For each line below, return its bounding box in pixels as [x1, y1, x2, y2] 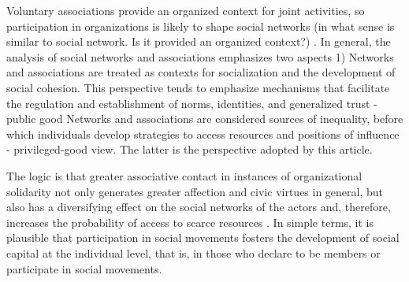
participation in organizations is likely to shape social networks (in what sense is [6, 17, 395, 34]
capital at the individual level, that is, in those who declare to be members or [6, 244, 381, 261]
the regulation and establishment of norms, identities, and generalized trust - [6, 95, 377, 111]
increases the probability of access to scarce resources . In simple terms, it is [6, 213, 374, 230]
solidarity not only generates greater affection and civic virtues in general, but [6, 183, 384, 199]
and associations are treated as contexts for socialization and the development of [6, 64, 396, 80]
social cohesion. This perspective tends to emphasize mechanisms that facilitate [6, 79, 390, 95]
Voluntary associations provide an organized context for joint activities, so [6, 2, 365, 18]
